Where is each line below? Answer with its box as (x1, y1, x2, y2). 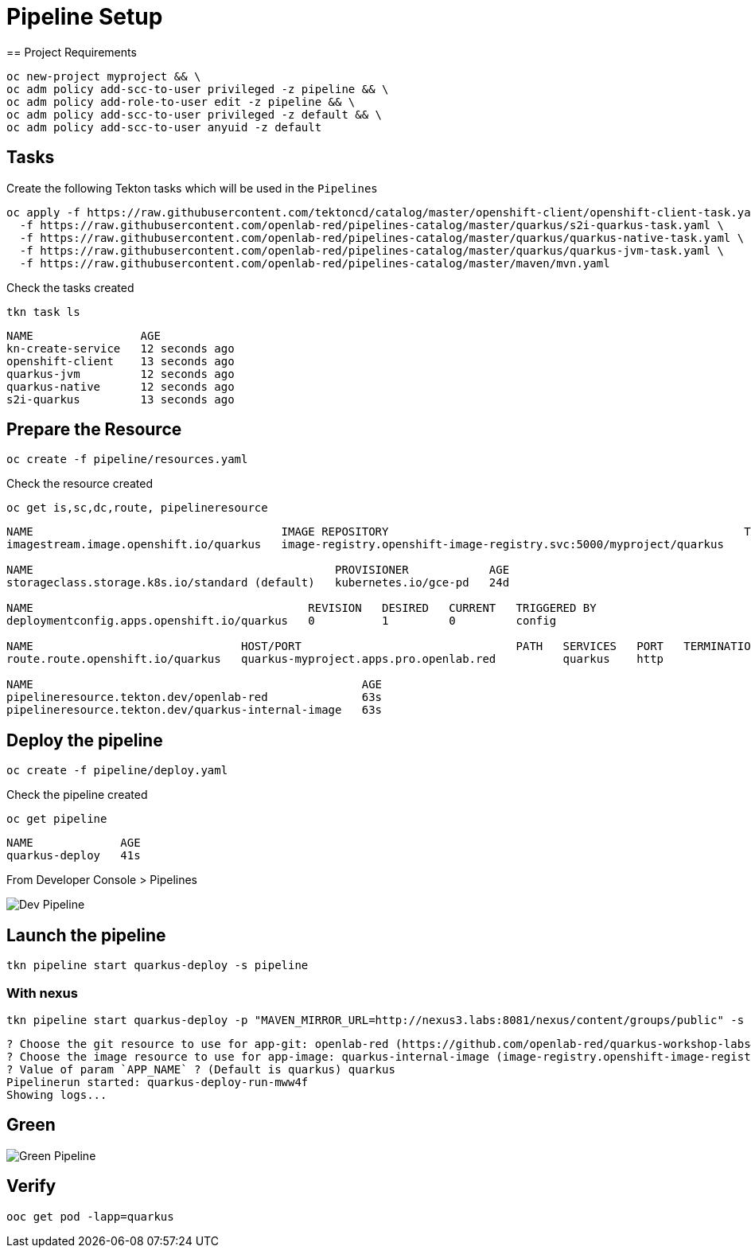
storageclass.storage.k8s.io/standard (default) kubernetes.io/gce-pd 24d (6, 576, 510, 590)
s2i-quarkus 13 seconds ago (6, 392, 235, 406)
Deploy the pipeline (6, 730, 163, 750)
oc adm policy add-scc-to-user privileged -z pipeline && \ (6, 82, 389, 95)
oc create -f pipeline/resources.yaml (6, 453, 248, 466)
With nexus (6, 984, 78, 1001)
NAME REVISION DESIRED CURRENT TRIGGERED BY (6, 602, 597, 615)
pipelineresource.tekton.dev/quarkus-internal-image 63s (6, 703, 383, 717)
